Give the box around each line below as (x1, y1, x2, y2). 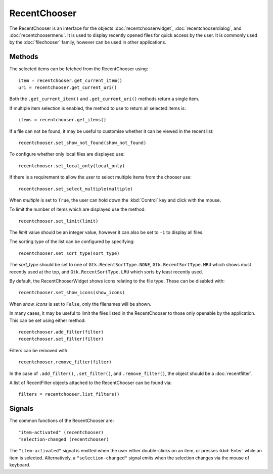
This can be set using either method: (9, 317, 86, 323)
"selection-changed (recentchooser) (18, 437, 109, 442)
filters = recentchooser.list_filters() (18, 392, 120, 397)
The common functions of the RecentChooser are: (9, 417, 114, 424)
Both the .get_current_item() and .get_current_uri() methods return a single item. (9, 96, 200, 102)
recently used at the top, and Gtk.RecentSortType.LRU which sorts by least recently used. (9, 268, 203, 275)
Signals (9, 404, 34, 413)
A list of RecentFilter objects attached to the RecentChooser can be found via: (9, 380, 172, 386)
